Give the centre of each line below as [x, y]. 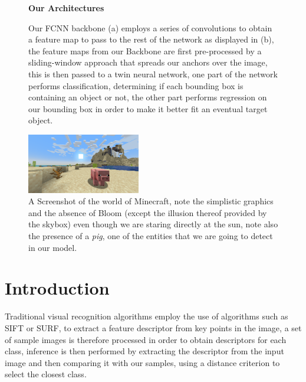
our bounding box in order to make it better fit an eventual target [148, 108]
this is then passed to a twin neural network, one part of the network [153, 74]
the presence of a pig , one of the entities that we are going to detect [151, 236]
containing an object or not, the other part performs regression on [148, 97]
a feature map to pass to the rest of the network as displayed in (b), [151, 39]
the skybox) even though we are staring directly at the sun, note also [153, 224]
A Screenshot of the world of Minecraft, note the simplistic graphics [151, 201]
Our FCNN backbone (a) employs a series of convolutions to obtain [150, 27]
